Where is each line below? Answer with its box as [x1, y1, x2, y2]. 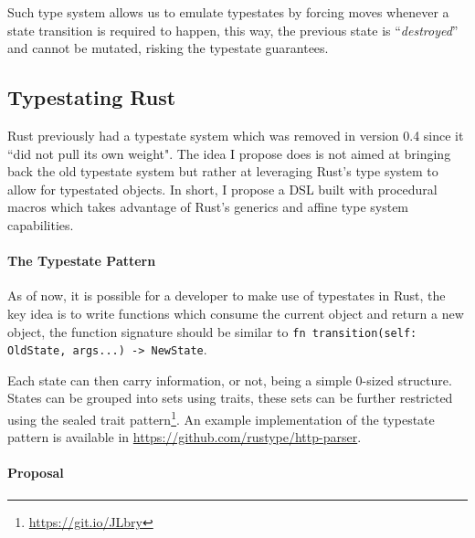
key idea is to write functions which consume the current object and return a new [7, 303, 464, 322]
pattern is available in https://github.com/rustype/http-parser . [7, 427, 362, 447]
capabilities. [7, 215, 74, 234]
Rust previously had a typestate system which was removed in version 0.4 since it [7, 125, 464, 144]
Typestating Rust [7, 83, 176, 111]
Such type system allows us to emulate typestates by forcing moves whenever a [7, 3, 449, 21]
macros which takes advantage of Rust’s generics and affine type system [7, 197, 409, 216]
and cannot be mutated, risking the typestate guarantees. [7, 38, 329, 58]
